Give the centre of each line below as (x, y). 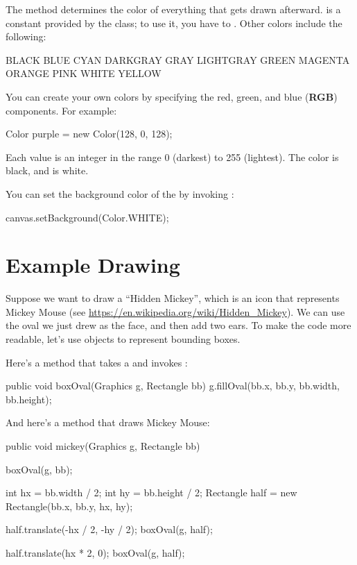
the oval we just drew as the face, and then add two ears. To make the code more (178, 325)
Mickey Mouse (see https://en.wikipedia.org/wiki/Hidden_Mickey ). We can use (175, 311)
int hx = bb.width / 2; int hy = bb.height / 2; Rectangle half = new (151, 492)
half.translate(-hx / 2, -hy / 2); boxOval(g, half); (109, 529)
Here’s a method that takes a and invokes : (97, 362)
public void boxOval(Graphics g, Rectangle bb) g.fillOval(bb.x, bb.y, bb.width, (173, 386)
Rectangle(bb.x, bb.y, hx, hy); (69, 506)
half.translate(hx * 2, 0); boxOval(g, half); (95, 552)
